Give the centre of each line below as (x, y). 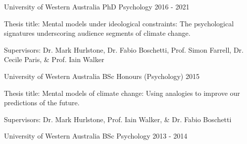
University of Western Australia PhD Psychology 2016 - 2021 (97, 6)
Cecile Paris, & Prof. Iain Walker (54, 59)
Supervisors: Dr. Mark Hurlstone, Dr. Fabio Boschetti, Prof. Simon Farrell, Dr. (124, 49)
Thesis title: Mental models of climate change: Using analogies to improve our (122, 93)
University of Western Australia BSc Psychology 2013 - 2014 (96, 136)
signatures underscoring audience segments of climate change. (97, 33)
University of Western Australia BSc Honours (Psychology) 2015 (102, 76)
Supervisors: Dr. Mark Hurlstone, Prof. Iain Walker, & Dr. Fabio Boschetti (118, 119)
